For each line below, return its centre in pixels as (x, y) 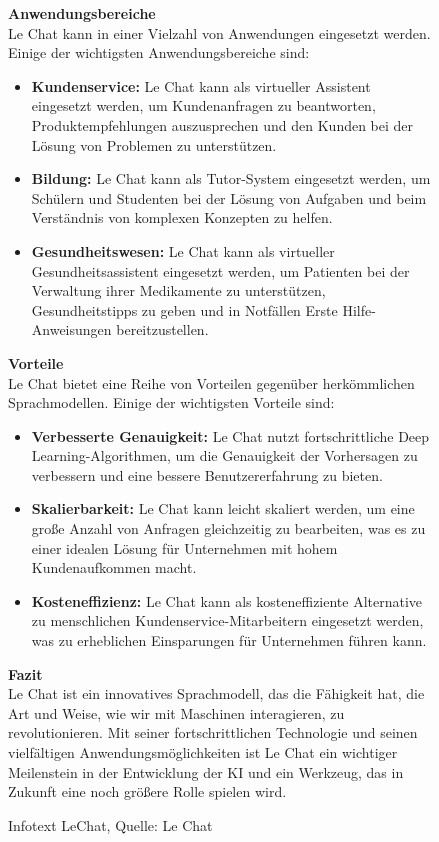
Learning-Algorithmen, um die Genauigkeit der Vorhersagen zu (224, 455)
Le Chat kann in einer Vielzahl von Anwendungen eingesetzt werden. (219, 32)
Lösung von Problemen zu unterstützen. (154, 144)
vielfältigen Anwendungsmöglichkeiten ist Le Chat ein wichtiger (203, 752)
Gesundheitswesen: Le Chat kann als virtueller (183, 250)
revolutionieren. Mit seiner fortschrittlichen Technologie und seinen (213, 732)
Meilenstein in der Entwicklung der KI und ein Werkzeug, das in (206, 771)
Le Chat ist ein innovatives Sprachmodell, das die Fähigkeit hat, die (216, 693)
